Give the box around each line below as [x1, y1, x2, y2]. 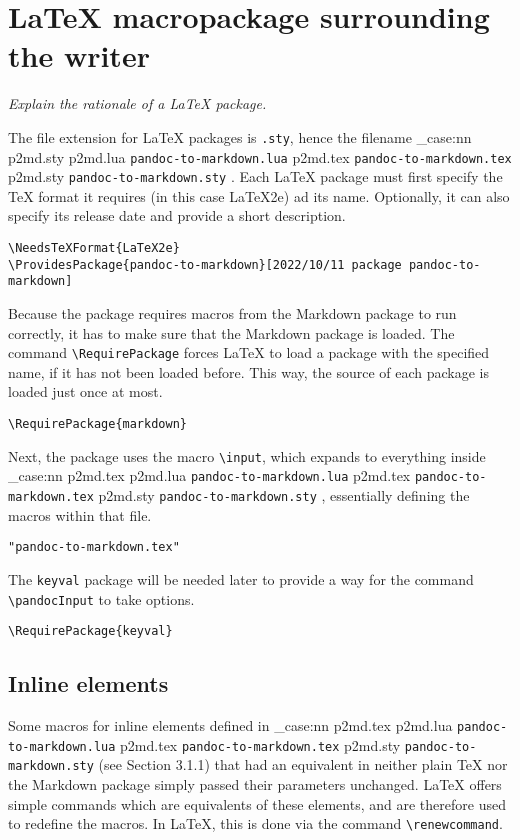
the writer [8, 35, 150, 76]
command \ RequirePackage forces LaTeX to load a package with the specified [8, 342, 490, 363]
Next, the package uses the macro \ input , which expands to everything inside [8, 445, 486, 466]
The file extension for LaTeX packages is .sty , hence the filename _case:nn [8, 126, 472, 147]
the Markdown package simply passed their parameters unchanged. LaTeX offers [8, 774, 502, 795]
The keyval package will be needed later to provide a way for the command [8, 568, 474, 589]
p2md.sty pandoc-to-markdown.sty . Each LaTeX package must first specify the [8, 166, 503, 187]
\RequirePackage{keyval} [8, 624, 173, 639]
